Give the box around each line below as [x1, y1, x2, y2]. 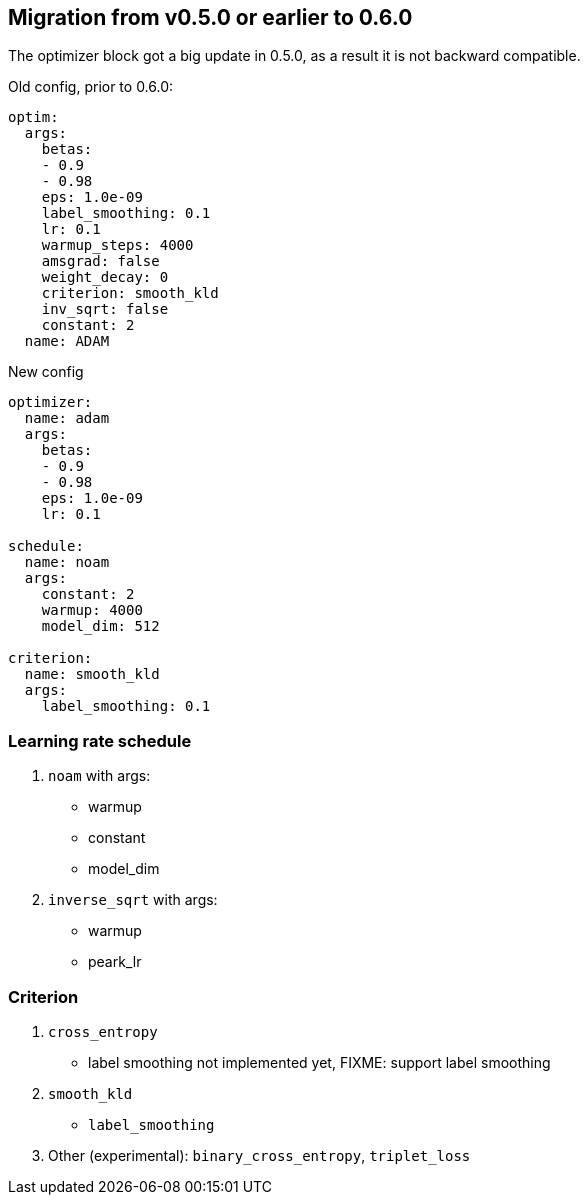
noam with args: [48, 767, 151, 785]
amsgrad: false [41, 253, 160, 270]
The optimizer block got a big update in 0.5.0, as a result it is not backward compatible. [8, 47, 581, 65]
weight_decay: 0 [41, 269, 169, 286]
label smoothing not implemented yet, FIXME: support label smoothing [88, 1053, 551, 1071]
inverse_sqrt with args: [48, 891, 218, 909]
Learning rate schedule [8, 730, 192, 751]
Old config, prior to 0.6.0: [8, 78, 174, 96]
